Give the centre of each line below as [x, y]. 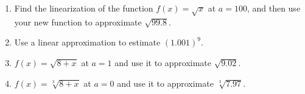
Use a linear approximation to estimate [87, 42]
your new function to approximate [78, 22]
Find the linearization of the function [84, 8]
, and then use [274, 8]
